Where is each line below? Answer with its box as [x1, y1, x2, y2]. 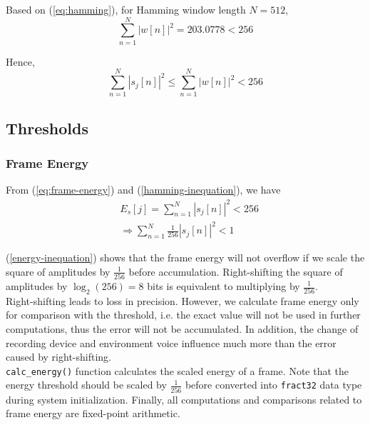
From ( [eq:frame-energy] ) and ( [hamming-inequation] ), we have [6, 182, 281, 197]
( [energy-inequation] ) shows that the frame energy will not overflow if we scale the [6, 250, 365, 265]
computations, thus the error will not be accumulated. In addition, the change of [6, 321, 359, 336]
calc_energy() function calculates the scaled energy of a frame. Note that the [6, 363, 349, 378]
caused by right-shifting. [6, 349, 111, 364]
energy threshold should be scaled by [6, 377, 167, 392]
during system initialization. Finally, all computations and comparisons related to [6, 391, 362, 406]
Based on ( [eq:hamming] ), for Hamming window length [6, 2, 246, 16]
